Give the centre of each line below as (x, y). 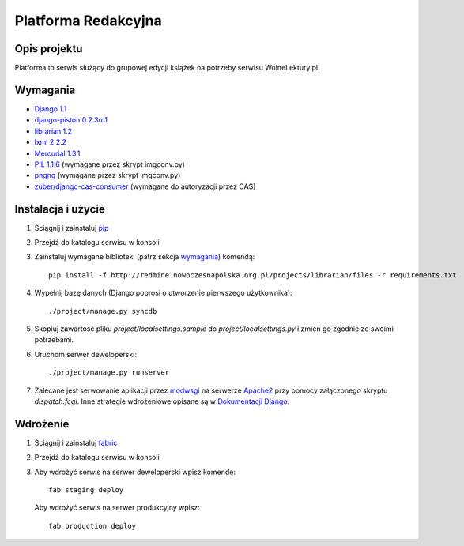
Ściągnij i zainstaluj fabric (76, 442)
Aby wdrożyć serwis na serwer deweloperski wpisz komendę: (135, 472)
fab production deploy (92, 526)
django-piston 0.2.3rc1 (71, 120)
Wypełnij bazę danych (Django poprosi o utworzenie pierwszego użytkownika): (163, 293)
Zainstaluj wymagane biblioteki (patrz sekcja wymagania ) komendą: (145, 257)
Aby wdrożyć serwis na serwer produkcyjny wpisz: (117, 508)
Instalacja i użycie (60, 209)
